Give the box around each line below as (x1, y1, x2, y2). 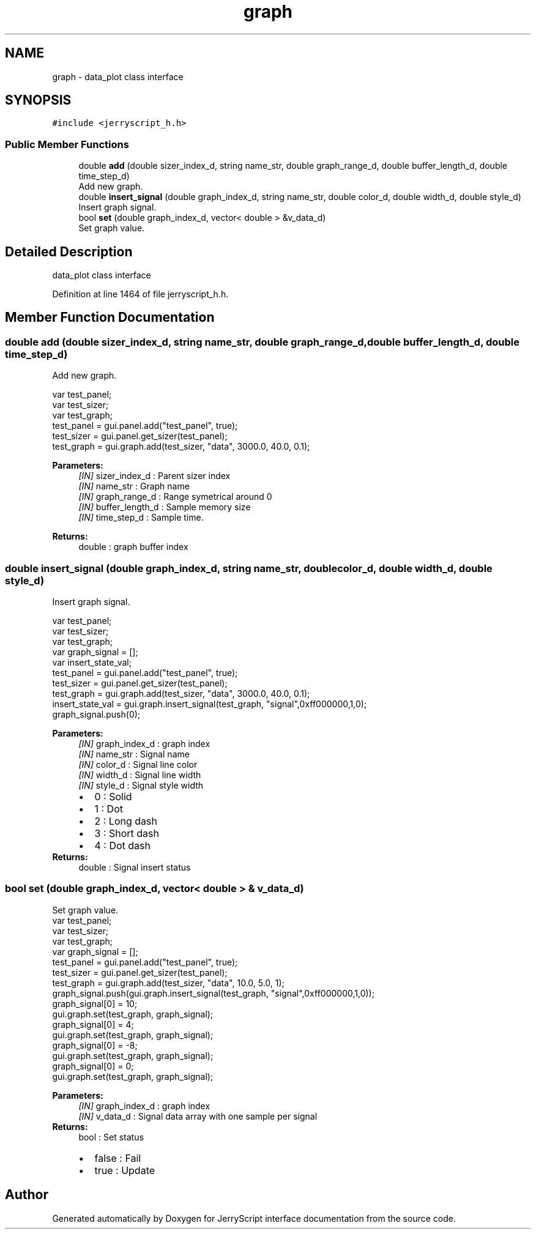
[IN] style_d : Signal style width (78, 780, 204, 790)
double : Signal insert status (78, 862, 191, 872)
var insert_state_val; (52, 657, 132, 667)
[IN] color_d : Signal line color (78, 759, 198, 770)
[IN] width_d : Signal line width (78, 770, 201, 780)
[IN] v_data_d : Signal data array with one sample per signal (78, 1110, 318, 1121)
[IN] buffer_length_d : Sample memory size (78, 502, 251, 513)
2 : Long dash (94, 815, 157, 827)
